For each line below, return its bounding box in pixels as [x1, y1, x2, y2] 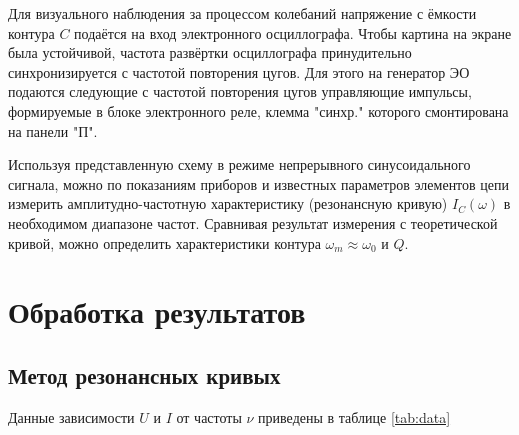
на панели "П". [8, 120, 98, 141]
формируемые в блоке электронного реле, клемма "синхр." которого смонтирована [8, 100, 509, 121]
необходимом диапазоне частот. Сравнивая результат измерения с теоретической [8, 212, 498, 233]
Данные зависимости [8, 406, 135, 427]
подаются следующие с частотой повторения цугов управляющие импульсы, [8, 81, 472, 102]
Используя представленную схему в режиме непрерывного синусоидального [8, 154, 471, 175]
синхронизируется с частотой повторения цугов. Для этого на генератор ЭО [8, 61, 470, 82]
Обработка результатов [8, 291, 306, 332]
